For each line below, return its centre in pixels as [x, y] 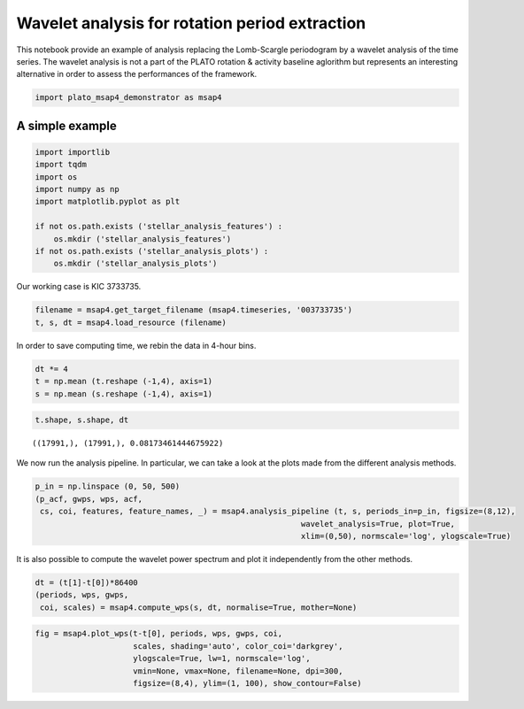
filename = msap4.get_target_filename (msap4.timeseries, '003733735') [194, 310]
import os [56, 177]
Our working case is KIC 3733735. [79, 287]
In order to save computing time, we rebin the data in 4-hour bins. [136, 345]
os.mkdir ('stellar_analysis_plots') [135, 264]
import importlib [73, 152]
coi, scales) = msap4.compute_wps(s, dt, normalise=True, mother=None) [199, 607]
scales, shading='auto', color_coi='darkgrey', [238, 646]
